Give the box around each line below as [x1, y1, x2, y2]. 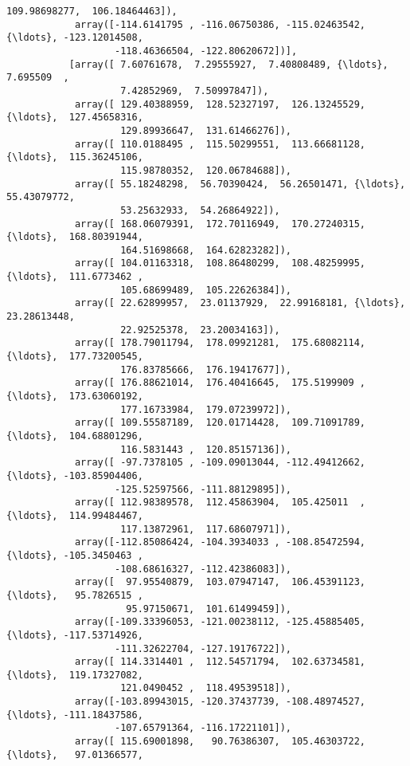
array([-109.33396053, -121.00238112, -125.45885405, [74, 616, 366, 628]
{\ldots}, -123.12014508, [6, 32, 143, 44]
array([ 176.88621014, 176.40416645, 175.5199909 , [74, 377, 366, 389]
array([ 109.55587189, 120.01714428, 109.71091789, [74, 417, 366, 429]
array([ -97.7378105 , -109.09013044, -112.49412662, [74, 457, 366, 469]
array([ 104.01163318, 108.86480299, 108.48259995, [74, 257, 366, 269]
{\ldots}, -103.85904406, [6, 469, 143, 481]
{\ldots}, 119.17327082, [6, 669, 143, 681]
